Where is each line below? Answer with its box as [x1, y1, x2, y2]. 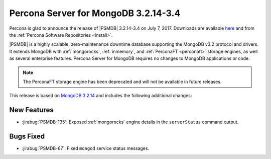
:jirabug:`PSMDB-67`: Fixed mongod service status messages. [22, 145, 150, 151]
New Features [9, 106, 54, 114]
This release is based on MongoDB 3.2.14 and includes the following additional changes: [9, 93, 192, 99]
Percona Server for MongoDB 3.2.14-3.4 [9, 8, 181, 19]
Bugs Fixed [9, 132, 45, 140]
